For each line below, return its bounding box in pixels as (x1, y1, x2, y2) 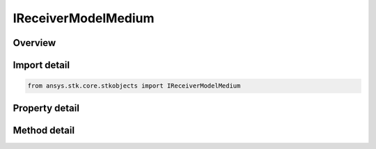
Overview (13, 37, 56, 49)
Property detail (13, 102, 80, 114)
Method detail (13, 124, 75, 136)
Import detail (13, 59, 70, 71)
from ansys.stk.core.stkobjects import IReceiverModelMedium (27, 82, 241, 90)
